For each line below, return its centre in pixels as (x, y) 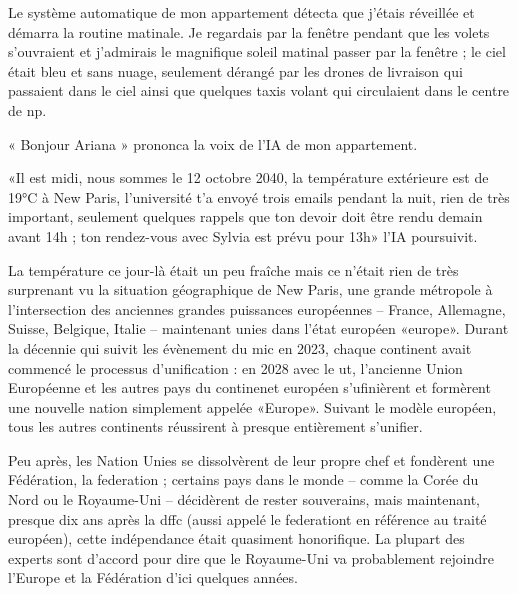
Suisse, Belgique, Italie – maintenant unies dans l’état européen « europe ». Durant (258, 328)
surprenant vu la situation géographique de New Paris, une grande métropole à (250, 289)
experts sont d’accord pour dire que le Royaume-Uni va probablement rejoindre (251, 557)
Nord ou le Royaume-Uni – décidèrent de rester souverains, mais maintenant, (244, 499)
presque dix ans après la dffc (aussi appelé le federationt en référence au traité (247, 518)
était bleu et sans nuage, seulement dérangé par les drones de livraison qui (235, 70)
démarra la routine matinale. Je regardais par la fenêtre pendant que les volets (249, 31)
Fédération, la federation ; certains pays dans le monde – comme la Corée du (243, 479)
